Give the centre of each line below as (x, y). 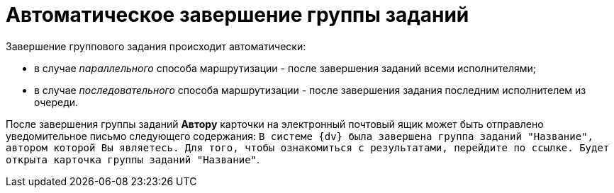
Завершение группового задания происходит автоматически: (156, 46)
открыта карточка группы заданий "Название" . (133, 159)
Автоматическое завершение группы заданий (238, 15)
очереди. (56, 102)
